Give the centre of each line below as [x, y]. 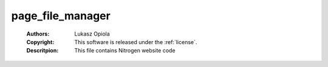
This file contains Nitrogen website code [125, 51]
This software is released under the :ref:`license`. [136, 42]
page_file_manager [61, 16]
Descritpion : [43, 51]
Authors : [38, 34]
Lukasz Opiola [92, 34]
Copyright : [40, 42]
